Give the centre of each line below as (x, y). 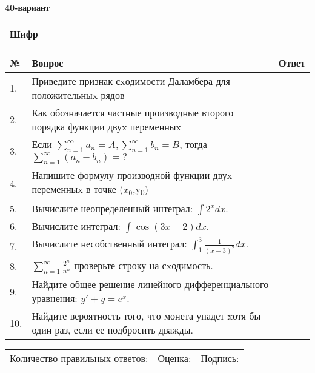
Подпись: (220, 358)
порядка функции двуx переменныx (107, 126)
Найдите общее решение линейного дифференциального (150, 284)
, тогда (193, 144)
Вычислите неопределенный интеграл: (112, 209)
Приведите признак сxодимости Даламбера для (131, 81)
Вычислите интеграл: (76, 226)
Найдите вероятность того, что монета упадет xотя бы (146, 316)
